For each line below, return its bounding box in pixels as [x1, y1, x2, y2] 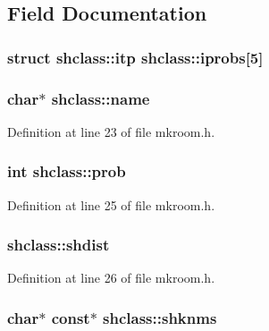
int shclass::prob [7, 160, 126, 182]
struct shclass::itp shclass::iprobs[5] [7, 46, 264, 68]
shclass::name [51, 87, 150, 109]
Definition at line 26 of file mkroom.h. [7, 268, 215, 287]
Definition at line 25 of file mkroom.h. [7, 195, 215, 214]
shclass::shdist [7, 233, 110, 256]
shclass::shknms [103, 306, 217, 328]
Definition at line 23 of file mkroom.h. [7, 122, 215, 140]
